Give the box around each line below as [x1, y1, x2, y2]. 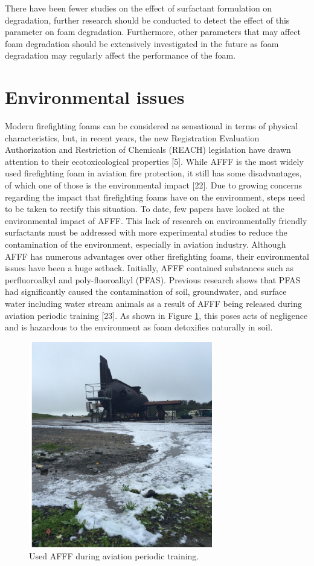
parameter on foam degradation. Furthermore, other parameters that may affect [5, 25, 301, 38]
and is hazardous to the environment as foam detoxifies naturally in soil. [5, 321, 273, 333]
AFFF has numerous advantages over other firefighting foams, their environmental [5, 249, 309, 262]
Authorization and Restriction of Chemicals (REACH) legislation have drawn [5, 143, 291, 156]
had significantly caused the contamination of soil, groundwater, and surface [5, 285, 287, 298]
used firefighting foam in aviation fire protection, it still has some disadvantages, [5, 167, 302, 179]
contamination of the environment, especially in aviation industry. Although [5, 238, 286, 251]
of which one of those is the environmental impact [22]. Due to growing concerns [5, 179, 303, 191]
